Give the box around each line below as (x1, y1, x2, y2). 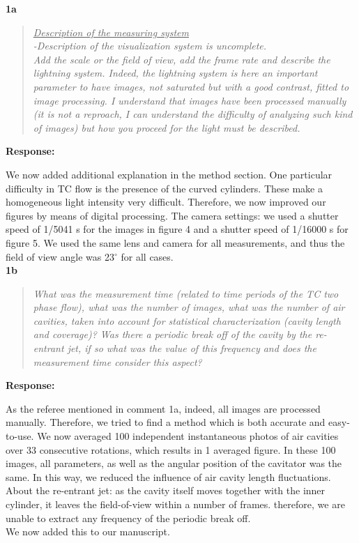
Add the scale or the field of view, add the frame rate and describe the (33, 52, 330, 66)
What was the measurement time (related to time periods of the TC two (33, 286, 339, 300)
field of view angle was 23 (6, 249, 115, 263)
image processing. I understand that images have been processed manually (33, 93, 346, 107)
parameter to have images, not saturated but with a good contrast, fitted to (33, 79, 349, 93)
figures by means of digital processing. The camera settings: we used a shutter (6, 208, 339, 222)
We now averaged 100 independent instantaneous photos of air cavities (37, 429, 339, 443)
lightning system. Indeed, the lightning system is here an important (33, 66, 318, 80)
